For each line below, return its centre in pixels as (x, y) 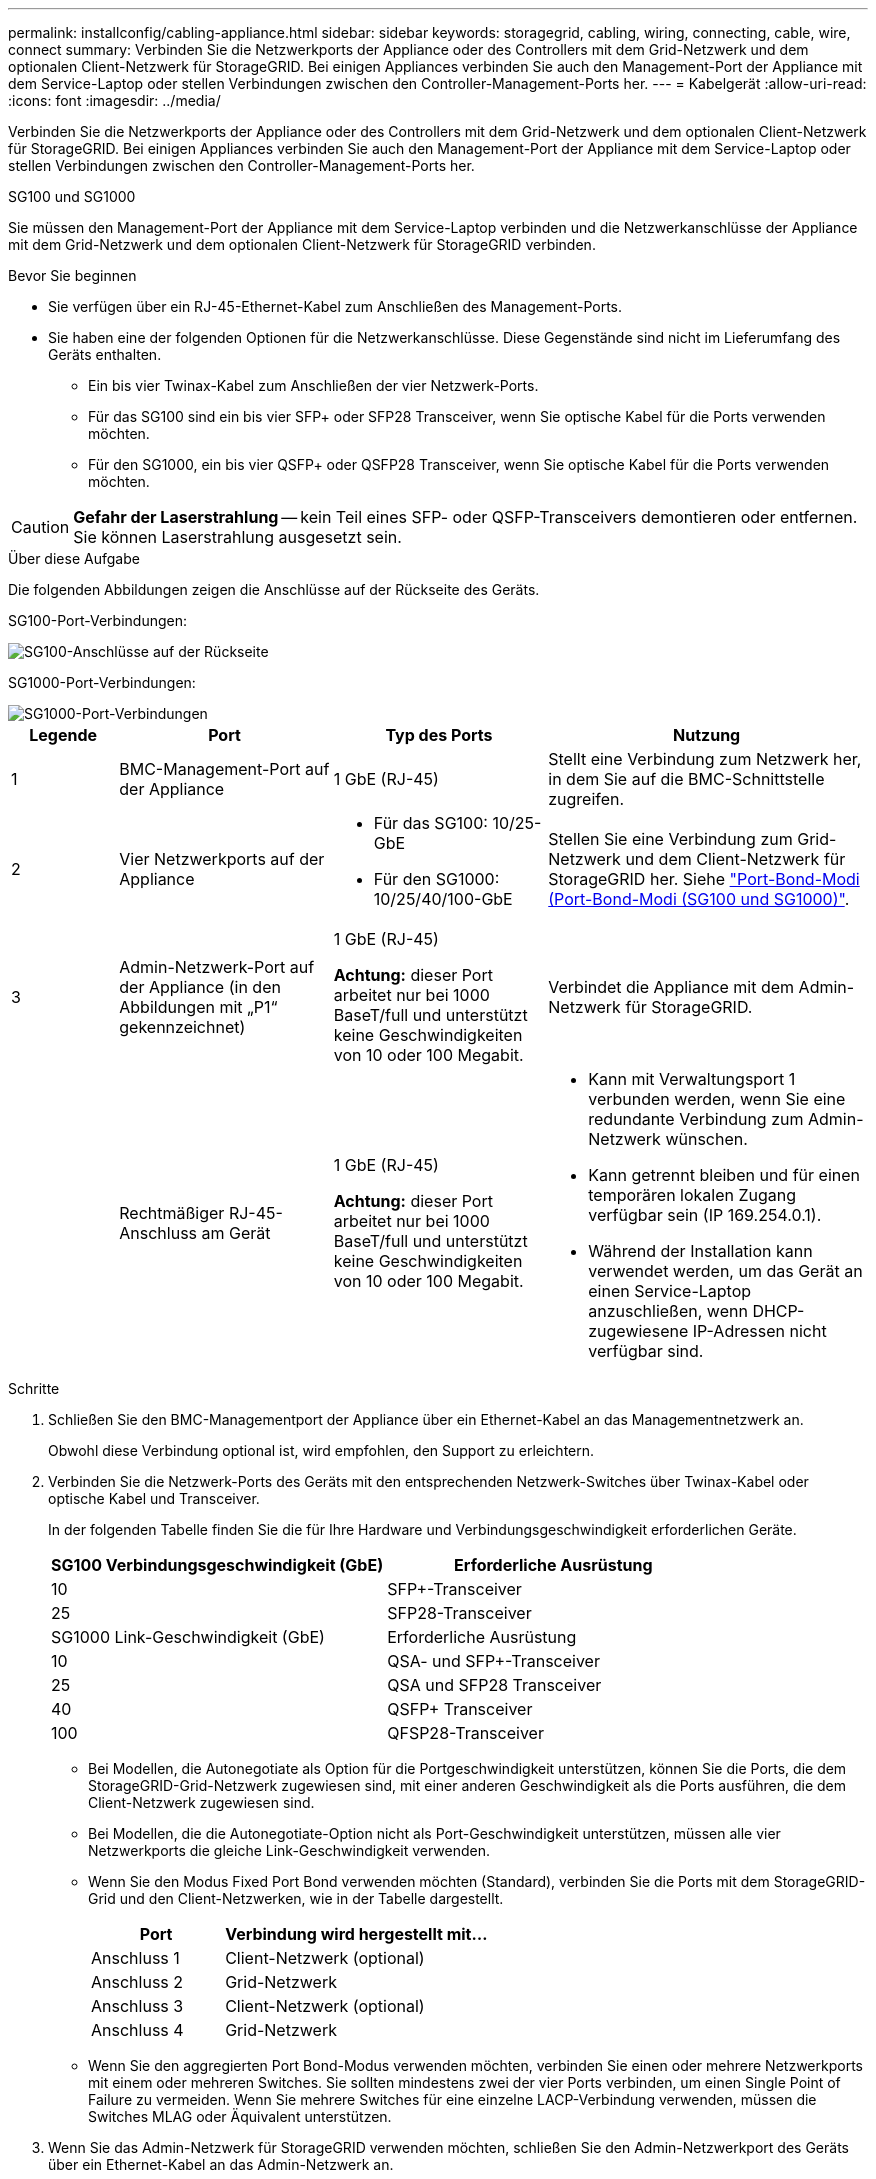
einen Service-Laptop (670, 1291)
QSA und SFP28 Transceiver (494, 1685)
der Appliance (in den (200, 987)
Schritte (34, 1388)
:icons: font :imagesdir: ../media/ (114, 100)
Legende (63, 735)
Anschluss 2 (137, 1982)
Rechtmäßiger (172, 1213)
